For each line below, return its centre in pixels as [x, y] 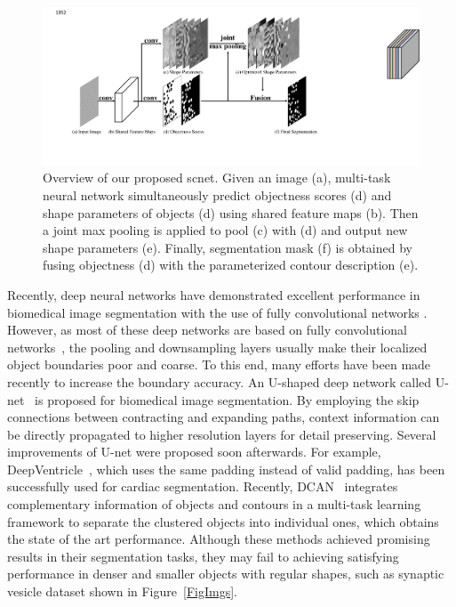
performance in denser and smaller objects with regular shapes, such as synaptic [226, 574]
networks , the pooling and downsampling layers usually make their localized [217, 347]
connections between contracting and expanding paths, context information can [224, 417]
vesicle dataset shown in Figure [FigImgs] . [122, 591]
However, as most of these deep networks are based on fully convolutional [208, 330]
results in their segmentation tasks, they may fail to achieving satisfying [203, 556]
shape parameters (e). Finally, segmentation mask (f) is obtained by [228, 247]
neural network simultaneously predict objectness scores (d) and [217, 194]
